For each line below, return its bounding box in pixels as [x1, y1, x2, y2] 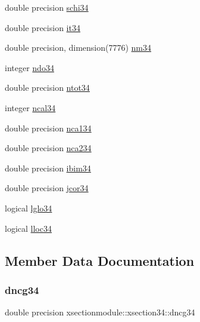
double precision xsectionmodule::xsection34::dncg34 [5, 306, 195, 318]
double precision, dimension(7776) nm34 [5, 41, 152, 54]
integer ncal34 [5, 101, 56, 114]
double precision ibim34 [5, 161, 91, 174]
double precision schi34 [5, 1, 89, 13]
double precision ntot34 [5, 81, 90, 94]
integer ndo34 [5, 61, 54, 73]
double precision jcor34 [5, 182, 89, 194]
